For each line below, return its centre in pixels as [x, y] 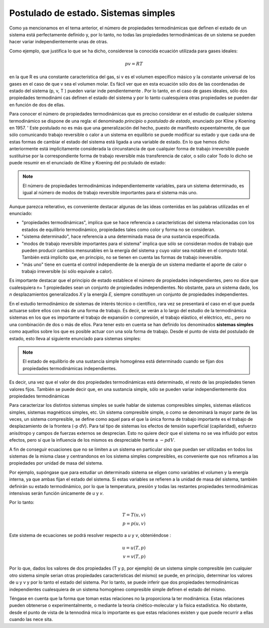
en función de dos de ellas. [37, 105]
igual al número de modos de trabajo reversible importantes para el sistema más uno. [110, 193]
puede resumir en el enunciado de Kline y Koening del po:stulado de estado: [88, 162]
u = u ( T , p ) [134, 548]
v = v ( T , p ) [134, 556]
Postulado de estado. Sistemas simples [92, 13]
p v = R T [134, 64]
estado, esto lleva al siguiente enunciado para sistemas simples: [75, 338]
